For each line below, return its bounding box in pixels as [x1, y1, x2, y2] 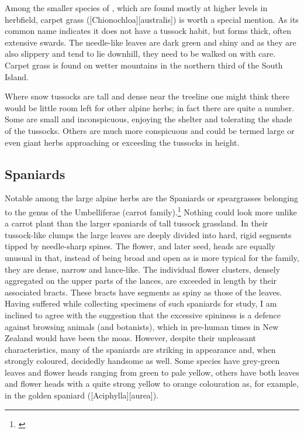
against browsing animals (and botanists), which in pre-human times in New [5, 320, 279, 332]
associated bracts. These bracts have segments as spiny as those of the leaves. [5, 286, 282, 298]
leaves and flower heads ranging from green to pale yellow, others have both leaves [5, 366, 299, 378]
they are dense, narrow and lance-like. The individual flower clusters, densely [5, 263, 281, 275]
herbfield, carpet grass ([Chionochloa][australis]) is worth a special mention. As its [5, 13, 299, 25]
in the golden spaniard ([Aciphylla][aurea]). [5, 389, 159, 401]
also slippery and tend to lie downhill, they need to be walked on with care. [5, 47, 276, 60]
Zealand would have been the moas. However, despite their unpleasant [5, 332, 257, 344]
